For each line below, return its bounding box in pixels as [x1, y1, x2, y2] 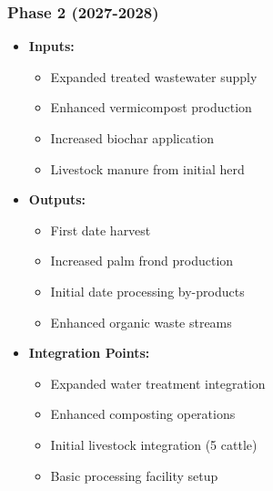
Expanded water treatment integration [50, 373, 266, 392]
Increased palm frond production [50, 251, 234, 270]
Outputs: [28, 190, 86, 209]
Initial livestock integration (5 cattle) [50, 434, 258, 454]
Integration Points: [28, 343, 150, 362]
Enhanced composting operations [50, 404, 236, 423]
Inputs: [28, 37, 75, 56]
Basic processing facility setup [50, 465, 218, 485]
